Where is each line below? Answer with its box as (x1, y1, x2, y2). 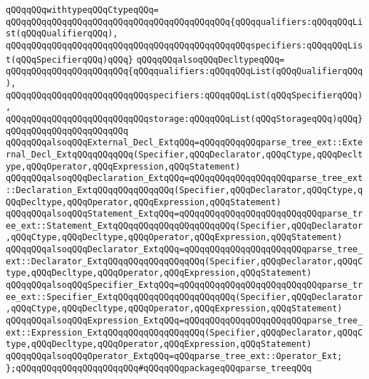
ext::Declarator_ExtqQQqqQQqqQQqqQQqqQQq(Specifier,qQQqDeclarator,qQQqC (6, 256, 363, 266)
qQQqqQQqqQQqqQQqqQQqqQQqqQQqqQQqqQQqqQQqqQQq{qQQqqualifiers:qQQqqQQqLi (6, 16, 363, 27)
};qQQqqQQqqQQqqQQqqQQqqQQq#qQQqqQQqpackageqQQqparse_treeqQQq (6, 363, 312, 373)
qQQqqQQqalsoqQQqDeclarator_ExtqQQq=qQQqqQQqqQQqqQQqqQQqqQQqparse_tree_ (6, 244, 363, 255)
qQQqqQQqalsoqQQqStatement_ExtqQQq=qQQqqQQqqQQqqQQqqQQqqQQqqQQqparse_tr (6, 209, 363, 219)
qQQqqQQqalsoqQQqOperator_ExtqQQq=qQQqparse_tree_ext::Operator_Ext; (6, 351, 343, 362)
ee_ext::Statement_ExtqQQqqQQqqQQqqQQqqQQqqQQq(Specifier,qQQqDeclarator (6, 220, 363, 231)
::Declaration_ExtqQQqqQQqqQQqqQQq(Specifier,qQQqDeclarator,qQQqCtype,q (6, 185, 363, 195)
